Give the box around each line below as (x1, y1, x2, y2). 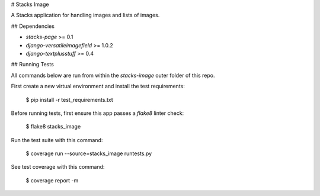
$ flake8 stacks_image (25, 123, 81, 130)
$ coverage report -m (25, 176, 79, 184)
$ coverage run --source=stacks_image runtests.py (25, 150, 152, 157)
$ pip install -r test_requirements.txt (25, 96, 114, 103)
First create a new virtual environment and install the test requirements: (11, 83, 185, 90)
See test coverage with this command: (11, 163, 105, 171)
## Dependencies (11, 23, 55, 30)
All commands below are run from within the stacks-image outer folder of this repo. (11, 72, 215, 79)
